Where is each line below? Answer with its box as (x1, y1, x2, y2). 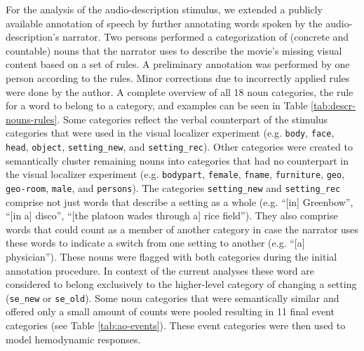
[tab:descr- (311, 98, 356, 113)
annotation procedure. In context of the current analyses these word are (6, 263, 314, 277)
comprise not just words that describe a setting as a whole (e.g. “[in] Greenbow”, (6, 194, 353, 209)
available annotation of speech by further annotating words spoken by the (6, 15, 323, 30)
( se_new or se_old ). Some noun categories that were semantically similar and (6, 290, 339, 305)
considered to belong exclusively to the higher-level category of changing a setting (6, 277, 357, 291)
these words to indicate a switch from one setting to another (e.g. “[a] (6, 235, 305, 250)
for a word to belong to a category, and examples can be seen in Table (6, 98, 308, 113)
